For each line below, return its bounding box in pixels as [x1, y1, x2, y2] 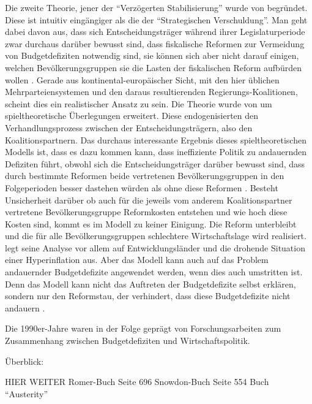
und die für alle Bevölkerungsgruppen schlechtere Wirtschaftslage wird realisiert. [5, 229, 306, 242]
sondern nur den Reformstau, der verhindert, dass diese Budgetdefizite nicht [5, 289, 291, 302]
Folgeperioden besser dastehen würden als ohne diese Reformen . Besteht [5, 181, 278, 194]
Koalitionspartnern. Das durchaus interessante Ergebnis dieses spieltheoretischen [5, 133, 306, 146]
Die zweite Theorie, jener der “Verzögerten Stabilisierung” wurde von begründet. [5, 1, 308, 13]
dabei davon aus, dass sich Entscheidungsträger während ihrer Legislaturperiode [5, 25, 305, 38]
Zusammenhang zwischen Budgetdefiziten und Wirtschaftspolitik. [5, 334, 250, 347]
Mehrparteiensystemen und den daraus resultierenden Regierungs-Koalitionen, [5, 85, 298, 98]
